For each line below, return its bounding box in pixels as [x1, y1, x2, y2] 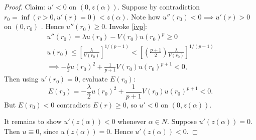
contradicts [56, 99, 91, 109]
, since [39, 126, 59, 136]
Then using [4, 73, 39, 84]
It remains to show [4, 116, 62, 126]
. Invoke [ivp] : [105, 21, 147, 31]
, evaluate [78, 73, 108, 84]
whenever [117, 116, 147, 126]
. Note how [126, 11, 161, 21]
